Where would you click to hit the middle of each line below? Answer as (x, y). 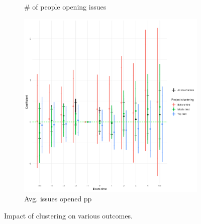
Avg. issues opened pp (58, 199)
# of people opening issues (65, 7)
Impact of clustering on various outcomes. (68, 215)
